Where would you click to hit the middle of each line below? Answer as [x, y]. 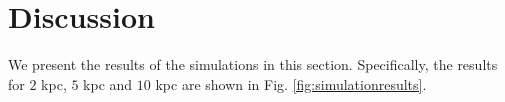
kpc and [108, 83]
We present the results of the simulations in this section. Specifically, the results [253, 64]
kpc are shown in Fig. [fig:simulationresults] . [291, 83]
